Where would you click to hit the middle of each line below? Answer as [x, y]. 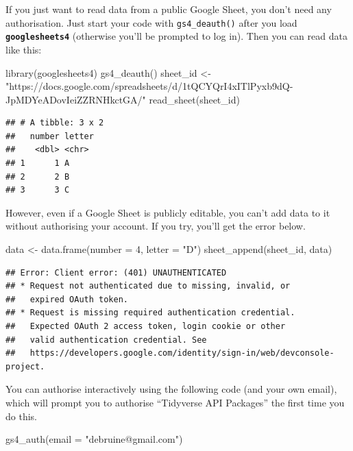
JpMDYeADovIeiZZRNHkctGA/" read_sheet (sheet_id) [123, 99]
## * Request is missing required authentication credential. [150, 313]
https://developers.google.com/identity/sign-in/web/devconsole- [182, 353]
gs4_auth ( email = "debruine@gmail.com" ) [94, 439]
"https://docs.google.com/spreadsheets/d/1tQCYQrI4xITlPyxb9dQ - [149, 86]
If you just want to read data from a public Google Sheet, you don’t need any [169, 9]
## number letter [50, 136]
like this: [24, 49]
